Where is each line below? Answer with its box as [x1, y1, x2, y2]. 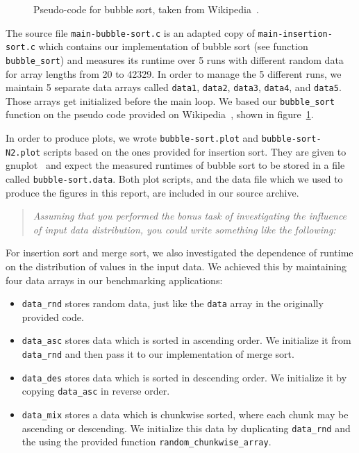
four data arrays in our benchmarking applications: [6, 272, 223, 287]
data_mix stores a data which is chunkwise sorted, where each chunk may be [22, 407, 349, 422]
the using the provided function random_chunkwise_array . [22, 434, 272, 449]
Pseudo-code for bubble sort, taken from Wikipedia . [33, 2, 259, 16]
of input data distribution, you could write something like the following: [33, 222, 336, 236]
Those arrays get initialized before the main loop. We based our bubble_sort [6, 93, 335, 108]
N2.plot [6, 147, 41, 158]
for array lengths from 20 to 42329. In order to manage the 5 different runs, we [6, 66, 342, 81]
